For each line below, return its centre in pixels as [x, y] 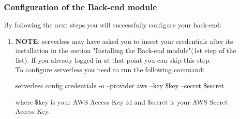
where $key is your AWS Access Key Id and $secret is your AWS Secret [121, 101]
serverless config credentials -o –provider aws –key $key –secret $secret [120, 86]
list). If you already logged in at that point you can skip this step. [113, 60]
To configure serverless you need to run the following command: [110, 69]
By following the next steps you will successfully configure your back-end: [113, 25]
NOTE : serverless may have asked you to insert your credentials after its [124, 41]
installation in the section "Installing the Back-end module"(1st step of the [126, 50]
